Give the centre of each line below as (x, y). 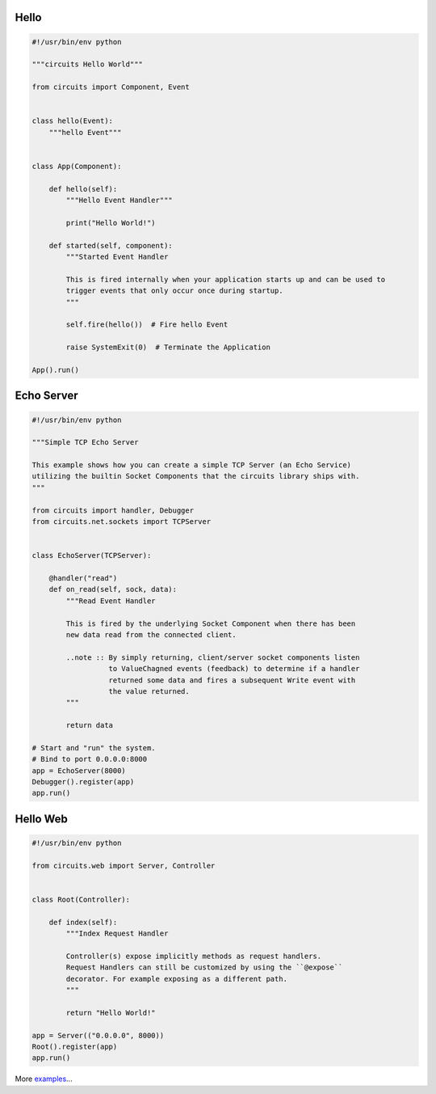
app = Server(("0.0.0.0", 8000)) (98, 1035)
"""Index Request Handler (117, 933)
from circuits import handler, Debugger (113, 510)
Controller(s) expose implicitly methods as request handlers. (194, 956)
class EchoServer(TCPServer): (92, 555)
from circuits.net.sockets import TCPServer (122, 522)
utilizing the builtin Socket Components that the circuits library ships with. (196, 476)
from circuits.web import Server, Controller (124, 866)
